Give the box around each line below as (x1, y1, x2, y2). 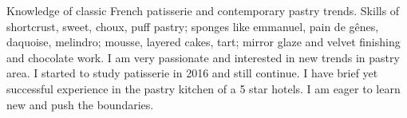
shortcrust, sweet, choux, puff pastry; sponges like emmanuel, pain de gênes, (6, 18, 379, 34)
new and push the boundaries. (6, 96, 154, 112)
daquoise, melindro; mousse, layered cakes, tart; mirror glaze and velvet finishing (6, 33, 401, 50)
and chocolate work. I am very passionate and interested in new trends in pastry (6, 49, 400, 65)
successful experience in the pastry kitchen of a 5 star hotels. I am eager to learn (6, 80, 401, 96)
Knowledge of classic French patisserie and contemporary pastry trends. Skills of (6, 2, 400, 18)
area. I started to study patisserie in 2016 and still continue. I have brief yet (6, 65, 378, 81)
